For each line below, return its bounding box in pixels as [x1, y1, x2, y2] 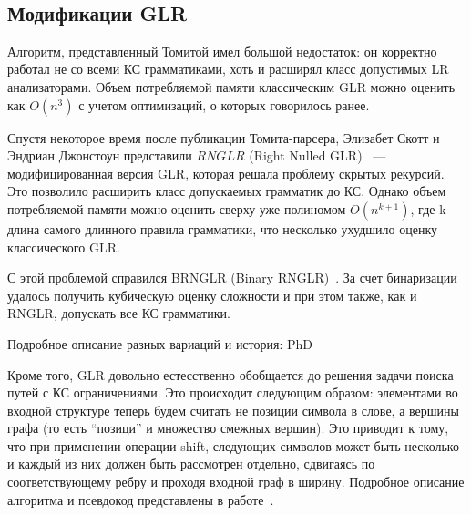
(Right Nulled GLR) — [249, 146, 386, 165]
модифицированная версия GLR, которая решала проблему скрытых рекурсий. [7, 163, 445, 182]
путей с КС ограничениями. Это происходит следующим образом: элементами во [7, 383, 458, 402]
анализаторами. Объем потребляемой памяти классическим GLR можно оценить [7, 77, 456, 96]
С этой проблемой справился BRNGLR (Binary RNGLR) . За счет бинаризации [7, 268, 457, 287]
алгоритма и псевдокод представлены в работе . [7, 489, 274, 509]
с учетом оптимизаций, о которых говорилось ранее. [78, 95, 370, 114]
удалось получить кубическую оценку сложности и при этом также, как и [7, 285, 417, 304]
